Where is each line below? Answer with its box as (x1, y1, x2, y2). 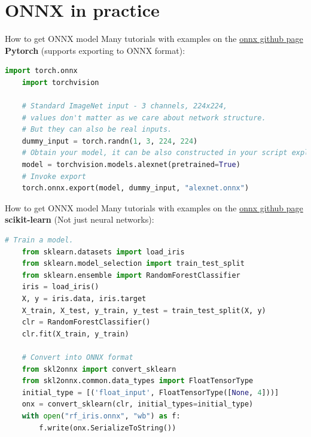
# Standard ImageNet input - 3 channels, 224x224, (22, 102, 228, 111)
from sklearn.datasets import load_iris (22, 247, 185, 256)
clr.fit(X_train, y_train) (22, 329, 129, 338)
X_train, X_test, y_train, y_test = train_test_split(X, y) (22, 306, 266, 315)
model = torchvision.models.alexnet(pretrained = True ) (22, 160, 240, 169)
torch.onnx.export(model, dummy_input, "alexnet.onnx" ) (22, 184, 249, 193)
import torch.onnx (5, 66, 78, 75)
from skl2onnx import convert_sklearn (22, 365, 176, 374)
